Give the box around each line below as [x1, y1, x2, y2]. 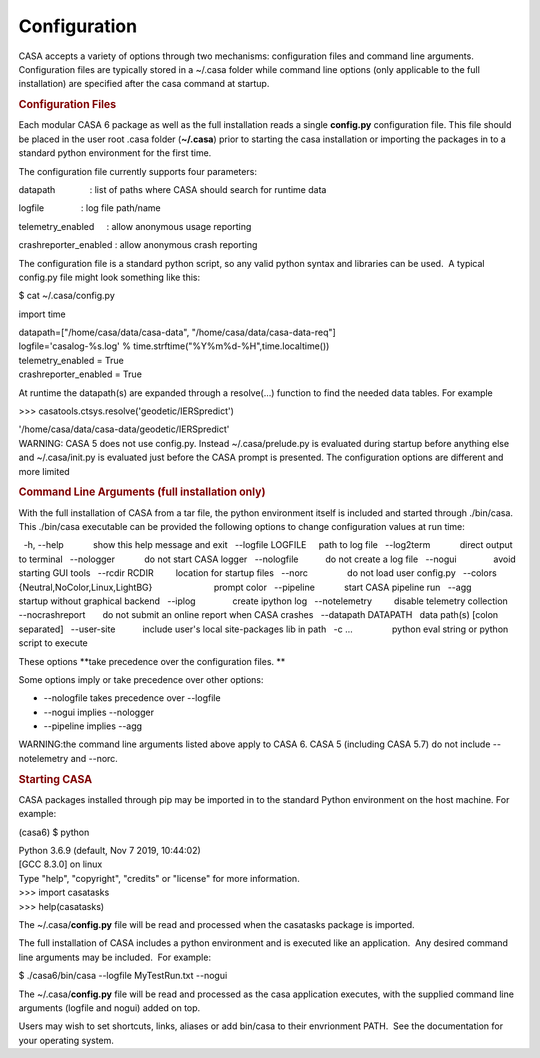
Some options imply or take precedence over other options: [18, 673, 264, 685]
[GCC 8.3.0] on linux [18, 858, 103, 870]
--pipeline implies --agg [43, 720, 143, 732]
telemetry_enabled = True [18, 354, 124, 366]
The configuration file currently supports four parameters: [18, 165, 257, 177]
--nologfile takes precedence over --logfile [43, 692, 221, 704]
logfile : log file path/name [18, 202, 161, 214]
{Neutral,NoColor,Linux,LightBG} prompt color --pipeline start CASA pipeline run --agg [18, 581, 472, 593]
